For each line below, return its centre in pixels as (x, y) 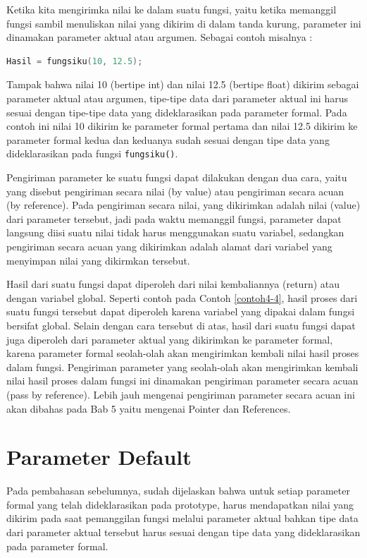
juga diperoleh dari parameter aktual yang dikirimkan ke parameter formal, (170, 339)
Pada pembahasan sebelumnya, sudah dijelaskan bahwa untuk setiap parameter (178, 491)
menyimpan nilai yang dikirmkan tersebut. (98, 260)
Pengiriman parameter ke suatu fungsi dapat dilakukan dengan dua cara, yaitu (177, 177)
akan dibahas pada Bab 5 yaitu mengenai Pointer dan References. (149, 408)
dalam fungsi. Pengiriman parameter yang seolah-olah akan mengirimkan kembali (182, 366)
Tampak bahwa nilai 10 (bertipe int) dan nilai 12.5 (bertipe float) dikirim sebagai (183, 84)
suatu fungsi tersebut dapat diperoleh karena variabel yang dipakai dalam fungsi (181, 311)
